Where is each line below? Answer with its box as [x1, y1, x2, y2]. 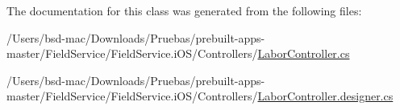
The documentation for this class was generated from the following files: [6, 2, 362, 18]
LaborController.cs [257, 45, 350, 62]
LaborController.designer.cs [257, 88, 394, 104]
